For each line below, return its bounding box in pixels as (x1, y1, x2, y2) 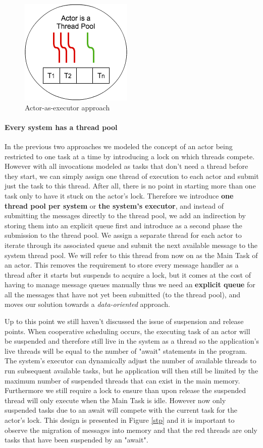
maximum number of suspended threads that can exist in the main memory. (5, 375, 240, 386)
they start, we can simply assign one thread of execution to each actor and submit (5, 170, 259, 181)
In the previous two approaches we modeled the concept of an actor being (5, 141, 233, 151)
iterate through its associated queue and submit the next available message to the (5, 239, 258, 250)
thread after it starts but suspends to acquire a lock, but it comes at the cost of (5, 269, 251, 280)
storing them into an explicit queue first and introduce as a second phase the (5, 220, 242, 230)
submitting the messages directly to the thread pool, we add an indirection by (5, 210, 246, 221)
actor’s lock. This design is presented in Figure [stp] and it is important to (5, 415, 235, 425)
